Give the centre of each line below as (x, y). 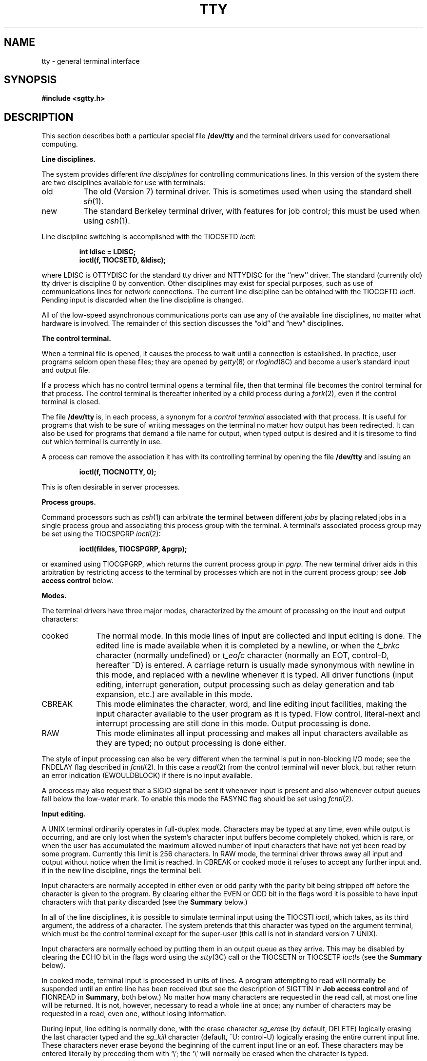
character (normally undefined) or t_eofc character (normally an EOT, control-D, (243, 655)
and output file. (66, 370)
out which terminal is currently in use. (102, 442)
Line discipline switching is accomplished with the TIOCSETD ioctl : (149, 237)
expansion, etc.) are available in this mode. (175, 694)
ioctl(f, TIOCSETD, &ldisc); (123, 260)
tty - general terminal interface (91, 61)
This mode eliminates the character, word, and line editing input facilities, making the (252, 704)
